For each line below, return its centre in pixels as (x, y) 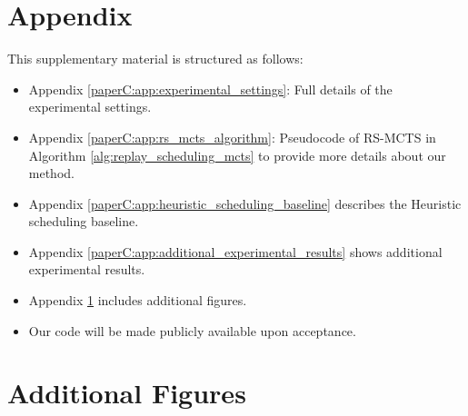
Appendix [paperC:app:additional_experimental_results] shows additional (235, 251)
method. (51, 173)
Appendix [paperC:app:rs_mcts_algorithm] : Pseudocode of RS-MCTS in (232, 137)
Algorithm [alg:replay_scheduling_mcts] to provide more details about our (237, 155)
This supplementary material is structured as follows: (155, 59)
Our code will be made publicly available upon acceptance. (192, 330)
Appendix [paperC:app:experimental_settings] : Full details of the (210, 89)
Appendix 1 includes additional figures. (138, 300)
